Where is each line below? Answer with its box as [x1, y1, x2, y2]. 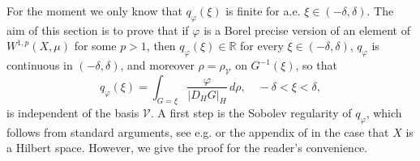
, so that [295, 57, 337, 74]
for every [240, 37, 284, 54]
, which [366, 104, 402, 121]
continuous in [6, 57, 73, 74]
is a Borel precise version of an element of [204, 21, 410, 38]
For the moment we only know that [6, 2, 182, 19]
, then [146, 37, 176, 54]
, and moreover [120, 57, 195, 74]
